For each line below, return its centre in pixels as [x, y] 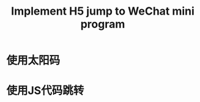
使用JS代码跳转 [45, 91]
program [103, 24]
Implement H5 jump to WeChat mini [103, 11]
